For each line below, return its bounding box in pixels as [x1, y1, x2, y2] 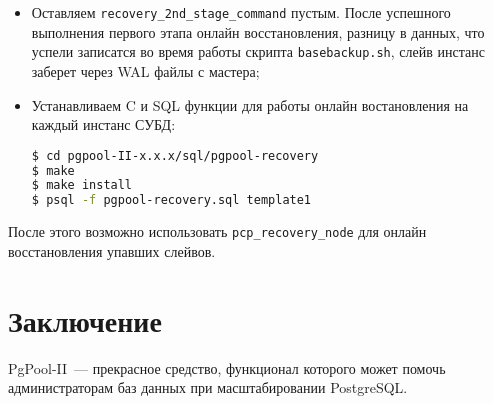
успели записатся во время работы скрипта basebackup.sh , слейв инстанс [31, 41, 485, 62]
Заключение [8, 299, 162, 340]
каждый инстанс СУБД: [31, 114, 176, 135]
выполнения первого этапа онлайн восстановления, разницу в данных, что [31, 21, 485, 42]
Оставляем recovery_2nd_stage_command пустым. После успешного [31, 2, 451, 22]
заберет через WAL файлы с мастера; [31, 60, 260, 81]
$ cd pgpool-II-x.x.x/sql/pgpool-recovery [31, 148, 319, 163]
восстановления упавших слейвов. [8, 240, 216, 261]
